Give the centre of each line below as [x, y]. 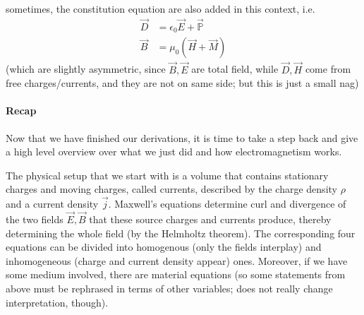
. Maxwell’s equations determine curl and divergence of [227, 204]
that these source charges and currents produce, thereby [210, 219]
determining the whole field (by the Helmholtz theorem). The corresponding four [181, 233]
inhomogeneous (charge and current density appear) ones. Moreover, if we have [177, 260]
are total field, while [235, 69]
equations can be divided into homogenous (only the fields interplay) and [164, 247]
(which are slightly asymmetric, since [86, 69]
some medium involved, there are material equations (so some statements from [176, 274]
